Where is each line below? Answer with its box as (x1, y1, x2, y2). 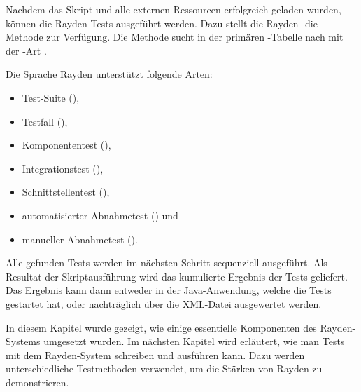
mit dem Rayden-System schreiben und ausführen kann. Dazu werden (6, 347, 305, 362)
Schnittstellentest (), (22, 184, 110, 199)
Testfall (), (22, 114, 68, 128)
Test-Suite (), (22, 90, 80, 104)
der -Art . (6, 43, 47, 58)
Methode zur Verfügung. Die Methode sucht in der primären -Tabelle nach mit (6, 29, 344, 44)
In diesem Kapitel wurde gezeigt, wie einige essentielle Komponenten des (6, 320, 317, 334)
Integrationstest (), (22, 161, 104, 175)
